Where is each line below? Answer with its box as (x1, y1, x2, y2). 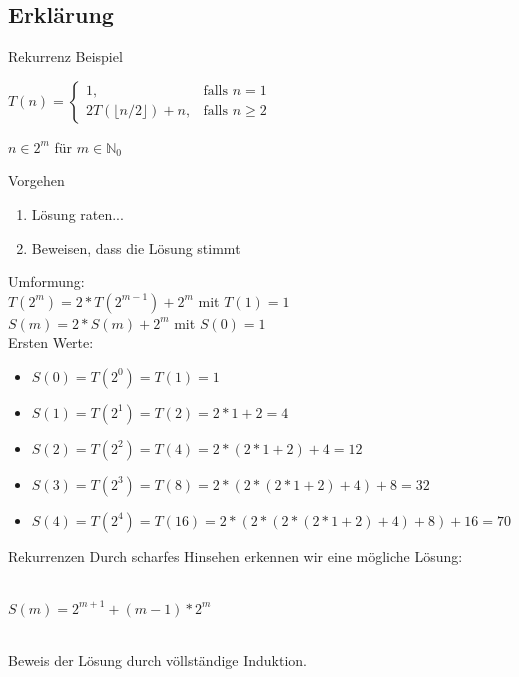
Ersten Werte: (8, 332, 94, 353)
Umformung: (8, 271, 85, 292)
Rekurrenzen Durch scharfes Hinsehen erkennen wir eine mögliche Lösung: (8, 545, 463, 566)
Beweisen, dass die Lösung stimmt (31, 237, 241, 258)
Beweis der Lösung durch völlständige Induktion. (8, 650, 307, 671)
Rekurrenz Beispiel (8, 46, 123, 67)
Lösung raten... (31, 203, 124, 224)
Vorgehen (8, 170, 65, 191)
